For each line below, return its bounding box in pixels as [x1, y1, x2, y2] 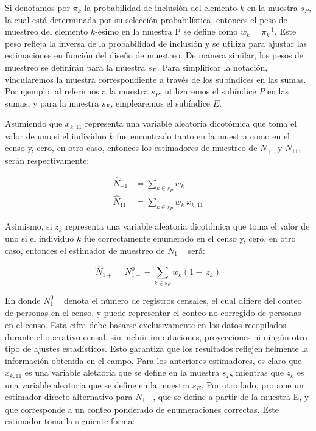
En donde [5, 293, 41, 306]
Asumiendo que [5, 117, 63, 130]
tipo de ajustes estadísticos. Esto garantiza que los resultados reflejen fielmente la [5, 342, 309, 355]
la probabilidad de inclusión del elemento [84, 1, 237, 13]
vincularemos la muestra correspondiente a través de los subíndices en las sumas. [5, 72, 306, 85]
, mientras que [230, 366, 284, 379]
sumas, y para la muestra [5, 96, 99, 109]
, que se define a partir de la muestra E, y [153, 390, 309, 403]
